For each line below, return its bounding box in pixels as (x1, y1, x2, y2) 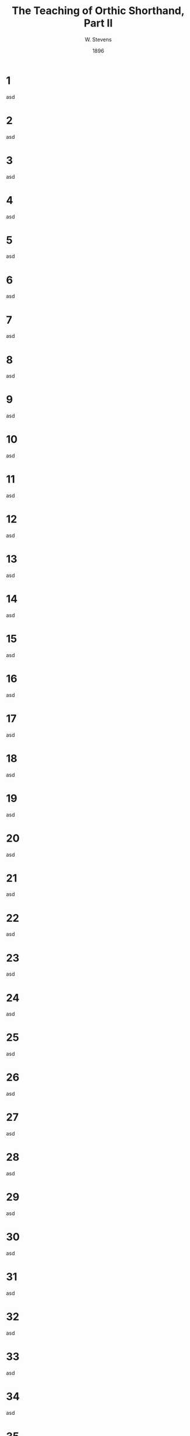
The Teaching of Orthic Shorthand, (11, 4, 185, 18)
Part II (84, 16, 113, 30)
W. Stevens (84, 36, 112, 43)
